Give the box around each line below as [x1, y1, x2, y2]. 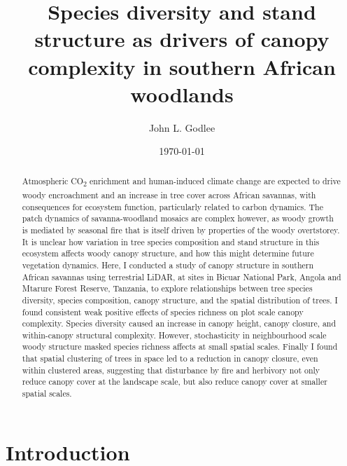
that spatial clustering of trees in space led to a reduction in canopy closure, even [22, 352, 318, 364]
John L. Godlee [148, 120, 215, 135]
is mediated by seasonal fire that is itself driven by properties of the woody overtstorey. [22, 224, 340, 235]
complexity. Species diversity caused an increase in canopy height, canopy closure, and [22, 317, 337, 329]
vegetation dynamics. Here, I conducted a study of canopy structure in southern [22, 259, 314, 270]
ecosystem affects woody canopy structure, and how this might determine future [22, 247, 314, 259]
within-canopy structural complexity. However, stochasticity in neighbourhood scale [22, 329, 327, 341]
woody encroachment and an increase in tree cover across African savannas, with [22, 189, 316, 200]
